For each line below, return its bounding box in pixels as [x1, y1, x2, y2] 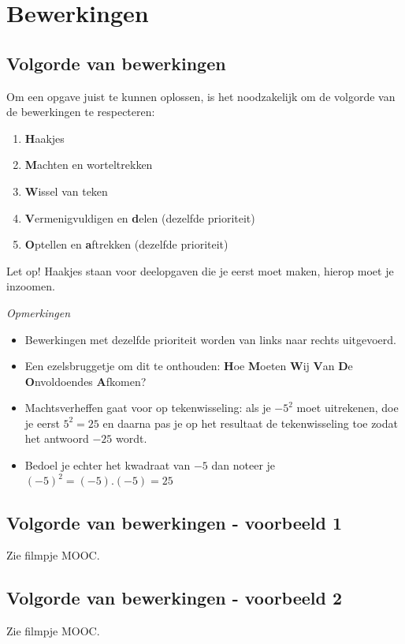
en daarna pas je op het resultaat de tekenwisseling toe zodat [102, 414, 398, 431]
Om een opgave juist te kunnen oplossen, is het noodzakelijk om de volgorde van [6, 88, 396, 104]
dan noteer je [211, 457, 276, 474]
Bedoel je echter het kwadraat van [24, 457, 191, 474]
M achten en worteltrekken [24, 156, 153, 173]
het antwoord [24, 430, 89, 447]
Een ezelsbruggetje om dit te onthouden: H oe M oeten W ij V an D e [24, 358, 353, 374]
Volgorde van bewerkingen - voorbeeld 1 [6, 510, 343, 534]
